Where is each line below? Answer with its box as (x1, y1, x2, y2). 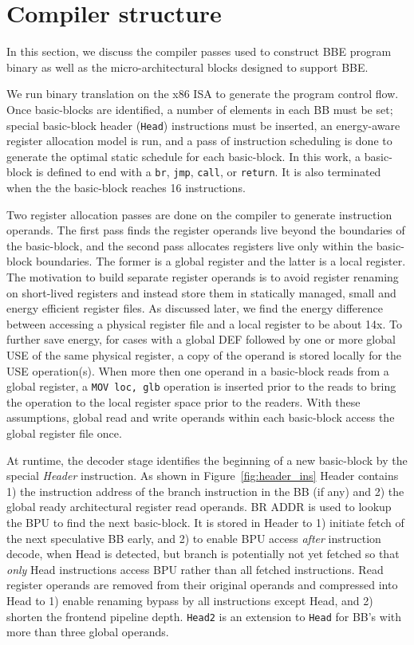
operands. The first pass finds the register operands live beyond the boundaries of (6, 222, 405, 238)
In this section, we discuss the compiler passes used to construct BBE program (6, 43, 392, 60)
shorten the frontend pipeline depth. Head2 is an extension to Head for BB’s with (6, 608, 402, 624)
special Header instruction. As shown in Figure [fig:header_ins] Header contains (6, 467, 399, 484)
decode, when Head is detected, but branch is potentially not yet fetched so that (6, 545, 400, 562)
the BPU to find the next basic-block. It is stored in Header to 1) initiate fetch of (6, 513, 404, 530)
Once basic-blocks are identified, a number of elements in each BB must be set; (6, 100, 393, 117)
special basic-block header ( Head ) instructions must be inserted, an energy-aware (6, 116, 400, 133)
